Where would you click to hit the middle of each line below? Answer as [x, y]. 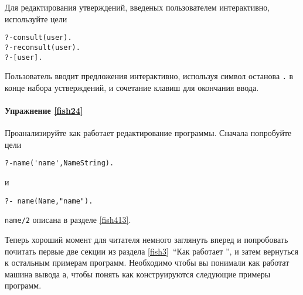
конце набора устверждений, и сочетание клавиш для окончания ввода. [132, 87]
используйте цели [36, 18]
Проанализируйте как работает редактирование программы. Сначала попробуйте [148, 133]
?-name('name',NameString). [59, 163]
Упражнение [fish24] [44, 110]
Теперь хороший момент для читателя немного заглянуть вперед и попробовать [147, 239]
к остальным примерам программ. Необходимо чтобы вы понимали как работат [147, 262]
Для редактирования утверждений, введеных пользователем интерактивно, [137, 7]
